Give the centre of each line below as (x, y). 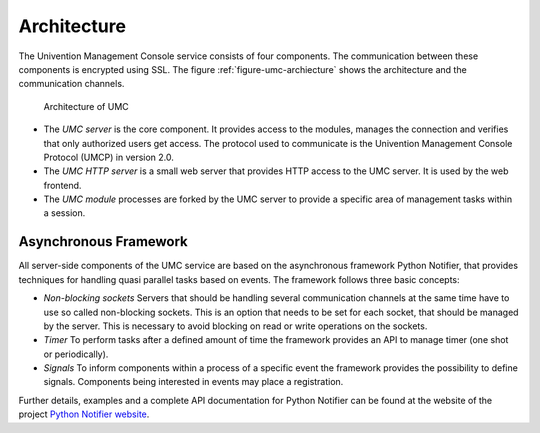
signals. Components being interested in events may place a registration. (193, 382)
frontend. (62, 185)
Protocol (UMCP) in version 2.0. (109, 157)
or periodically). (76, 354)
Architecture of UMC (86, 106)
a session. (64, 213)
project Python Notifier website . (84, 414)
